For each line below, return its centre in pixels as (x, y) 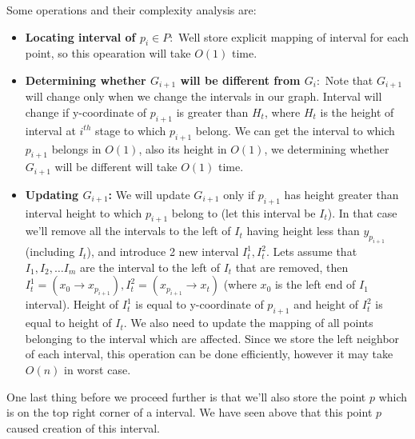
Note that (349, 80)
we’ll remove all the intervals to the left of (128, 231)
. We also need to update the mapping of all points (248, 323)
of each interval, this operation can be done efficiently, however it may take (209, 354)
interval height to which (84, 212)
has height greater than (341, 194)
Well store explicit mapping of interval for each (294, 36)
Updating (52, 194)
